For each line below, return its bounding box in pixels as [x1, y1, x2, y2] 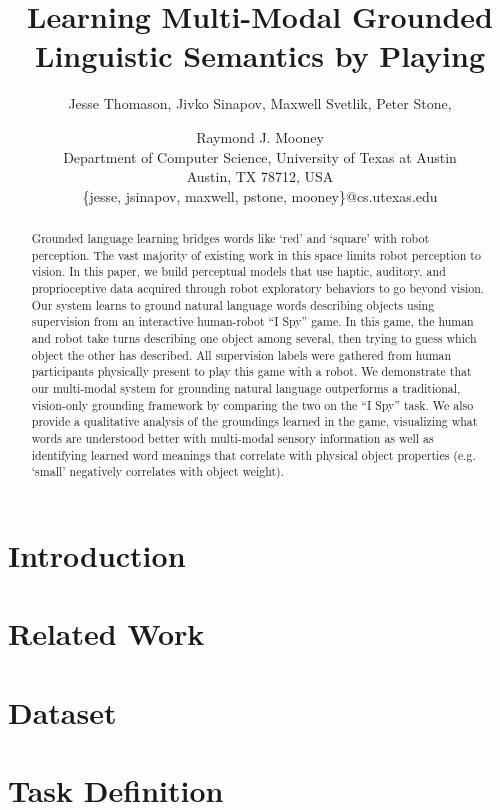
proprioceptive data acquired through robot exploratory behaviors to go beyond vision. [31, 280, 485, 297]
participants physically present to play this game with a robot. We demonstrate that [31, 363, 472, 380]
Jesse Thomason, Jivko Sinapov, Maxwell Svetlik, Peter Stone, [68, 93, 452, 114]
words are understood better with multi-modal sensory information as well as [31, 429, 434, 446]
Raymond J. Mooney [196, 126, 324, 147]
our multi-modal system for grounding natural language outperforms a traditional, [31, 379, 461, 396]
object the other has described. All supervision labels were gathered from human [31, 346, 452, 363]
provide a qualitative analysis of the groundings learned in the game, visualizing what [31, 413, 478, 430]
